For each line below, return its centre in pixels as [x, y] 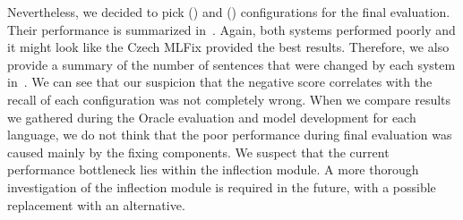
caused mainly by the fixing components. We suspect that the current [198, 152]
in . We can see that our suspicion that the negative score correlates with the [220, 82]
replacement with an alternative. [96, 204]
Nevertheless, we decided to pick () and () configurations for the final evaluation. [229, 12]
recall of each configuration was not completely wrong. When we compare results [229, 99]
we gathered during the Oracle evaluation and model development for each [212, 117]
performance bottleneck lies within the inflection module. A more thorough [213, 169]
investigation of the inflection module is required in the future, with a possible [222, 186]
